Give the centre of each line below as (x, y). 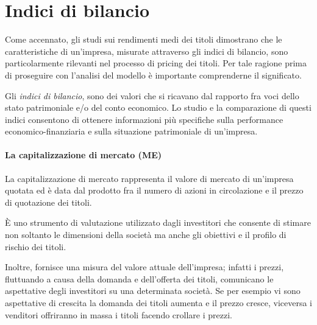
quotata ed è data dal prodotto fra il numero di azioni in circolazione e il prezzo (154, 190)
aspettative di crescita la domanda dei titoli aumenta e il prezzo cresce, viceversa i (158, 303)
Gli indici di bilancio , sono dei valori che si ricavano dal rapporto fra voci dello (152, 95)
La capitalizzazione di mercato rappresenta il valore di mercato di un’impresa (149, 178)
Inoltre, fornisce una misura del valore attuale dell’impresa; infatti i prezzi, (144, 267)
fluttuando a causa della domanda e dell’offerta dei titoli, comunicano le (139, 278)
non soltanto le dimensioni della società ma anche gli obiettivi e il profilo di (146, 235)
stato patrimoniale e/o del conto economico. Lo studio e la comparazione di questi (158, 107)
